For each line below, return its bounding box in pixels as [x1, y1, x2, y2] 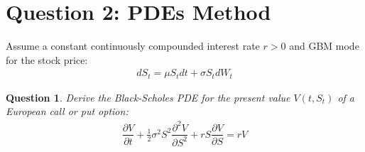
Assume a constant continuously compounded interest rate [6, 38, 260, 53]
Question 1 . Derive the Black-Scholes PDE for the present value [6, 89, 290, 104]
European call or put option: [6, 104, 129, 119]
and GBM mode [289, 38, 359, 53]
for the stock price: [6, 52, 88, 67]
